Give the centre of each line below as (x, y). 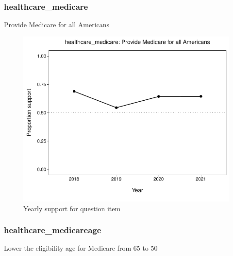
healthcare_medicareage (53, 230)
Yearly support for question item (72, 208)
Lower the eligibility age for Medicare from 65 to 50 (81, 248)
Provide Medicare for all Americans (57, 25)
